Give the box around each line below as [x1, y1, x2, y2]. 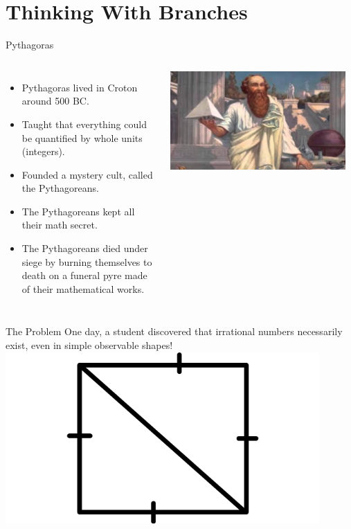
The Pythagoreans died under [21, 241, 148, 255]
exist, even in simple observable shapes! [6, 338, 173, 352]
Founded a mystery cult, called [21, 167, 153, 181]
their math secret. [21, 217, 98, 232]
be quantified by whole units [21, 130, 143, 145]
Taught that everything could [21, 116, 147, 131]
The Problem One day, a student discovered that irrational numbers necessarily [6, 324, 343, 339]
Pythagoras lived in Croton [21, 80, 138, 94]
